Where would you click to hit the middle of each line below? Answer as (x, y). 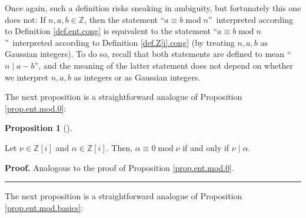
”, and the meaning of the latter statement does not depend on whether (164, 65)
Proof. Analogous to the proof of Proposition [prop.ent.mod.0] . (119, 167)
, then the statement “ (124, 19)
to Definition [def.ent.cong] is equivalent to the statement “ (111, 31)
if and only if (206, 147)
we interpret (26, 77)
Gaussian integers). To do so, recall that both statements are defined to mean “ (148, 54)
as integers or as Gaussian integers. (137, 77)
